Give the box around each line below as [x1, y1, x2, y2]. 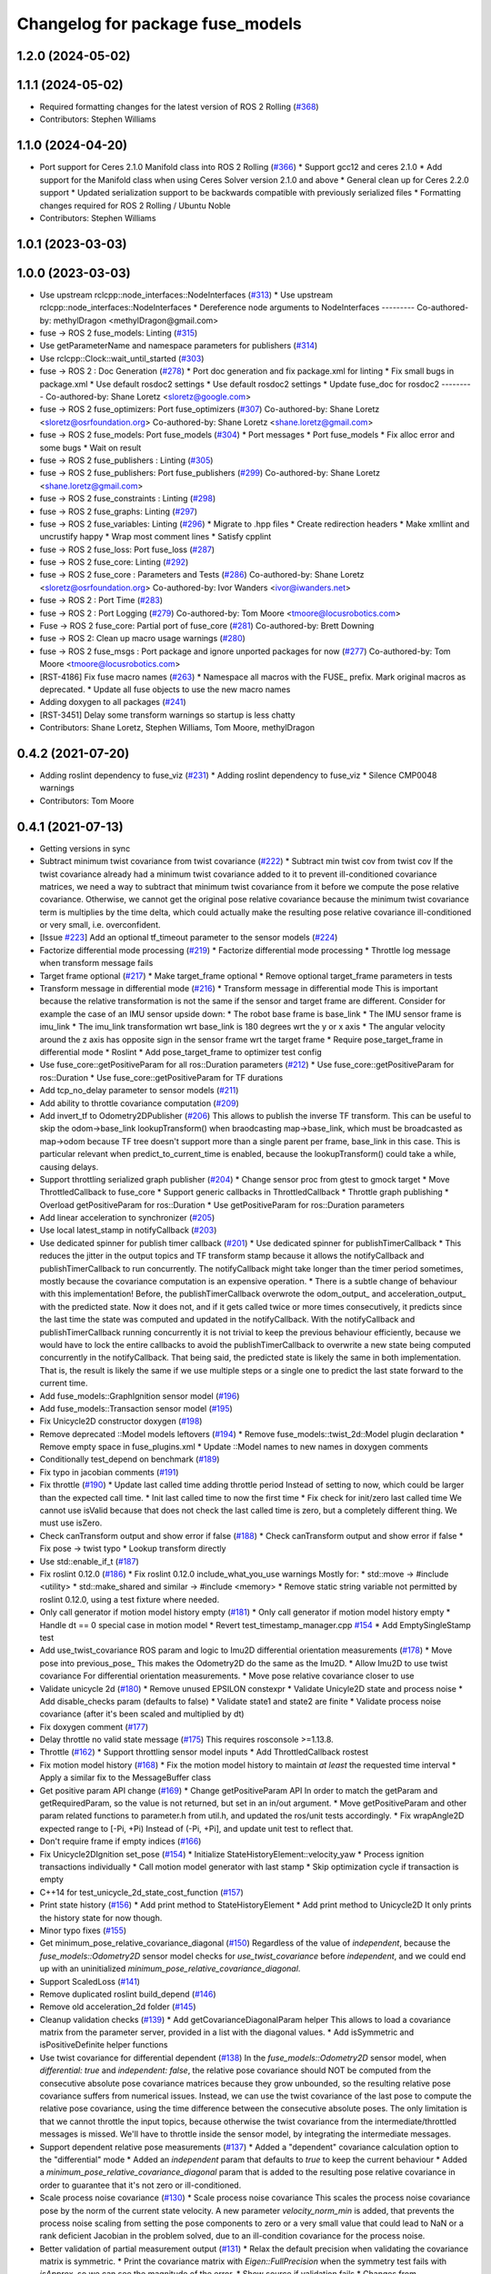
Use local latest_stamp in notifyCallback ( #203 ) [39, 1224, 217, 1236]
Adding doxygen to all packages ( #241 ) [39, 697, 186, 708]
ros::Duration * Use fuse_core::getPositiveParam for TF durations [39, 1072, 284, 1082]
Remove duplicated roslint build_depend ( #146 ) [39, 1988, 217, 1999]
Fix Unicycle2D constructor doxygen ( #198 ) [39, 1415, 203, 1427]
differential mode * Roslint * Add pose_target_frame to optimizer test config [39, 1046, 322, 1057]
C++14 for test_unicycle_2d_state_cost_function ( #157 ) [39, 1887, 245, 1897]
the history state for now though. [39, 1912, 163, 1923]
